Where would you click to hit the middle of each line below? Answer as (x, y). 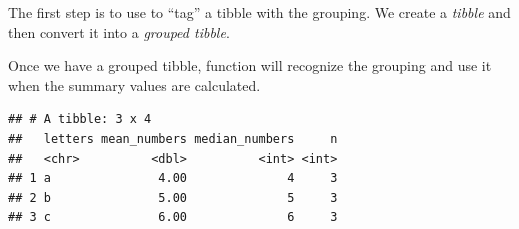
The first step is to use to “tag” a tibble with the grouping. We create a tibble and (259, 12)
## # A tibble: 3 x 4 (80, 119)
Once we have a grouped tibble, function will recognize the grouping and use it (250, 65)
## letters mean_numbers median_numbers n (173, 138)
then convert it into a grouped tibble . (119, 31)
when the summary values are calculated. (134, 84)
